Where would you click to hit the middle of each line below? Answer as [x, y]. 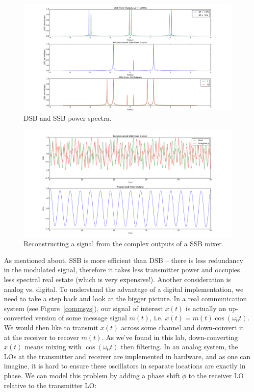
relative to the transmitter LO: [50, 385]
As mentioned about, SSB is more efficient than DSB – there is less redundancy [124, 260]
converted [18, 318]
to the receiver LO [216, 375]
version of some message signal [81, 318]
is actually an [206, 308]
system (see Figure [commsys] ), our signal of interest [83, 308]
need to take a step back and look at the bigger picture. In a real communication [126, 299]
